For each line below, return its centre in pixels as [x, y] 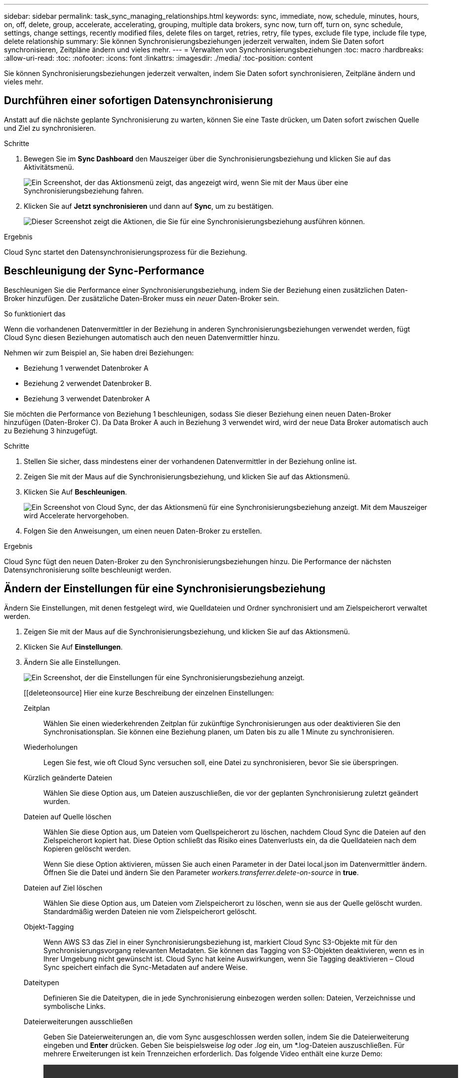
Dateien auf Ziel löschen [63, 887]
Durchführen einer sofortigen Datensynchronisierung [138, 101]
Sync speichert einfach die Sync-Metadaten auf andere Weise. [146, 967]
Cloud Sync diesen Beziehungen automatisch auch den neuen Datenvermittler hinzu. [142, 337]
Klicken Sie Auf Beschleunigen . [76, 492]
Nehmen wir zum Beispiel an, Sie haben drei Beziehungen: [99, 352]
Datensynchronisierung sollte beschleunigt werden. [88, 570]
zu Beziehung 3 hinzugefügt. [51, 430]
